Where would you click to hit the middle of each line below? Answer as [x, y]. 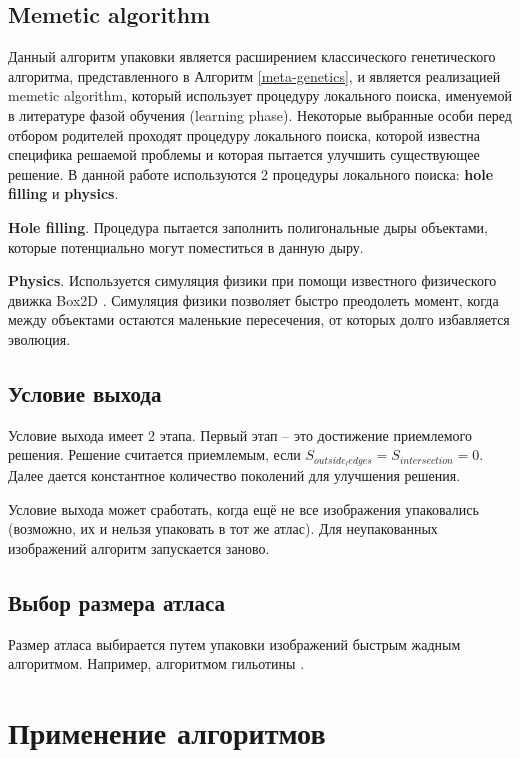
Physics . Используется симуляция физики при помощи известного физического [252, 280]
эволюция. [39, 338]
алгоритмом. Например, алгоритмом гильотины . [156, 663]
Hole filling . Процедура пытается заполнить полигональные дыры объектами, [248, 226]
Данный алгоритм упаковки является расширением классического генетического [252, 56]
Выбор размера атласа [117, 601]
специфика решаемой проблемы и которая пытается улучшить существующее [244, 154]
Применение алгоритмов [167, 732]
